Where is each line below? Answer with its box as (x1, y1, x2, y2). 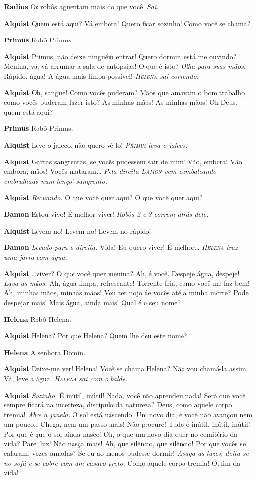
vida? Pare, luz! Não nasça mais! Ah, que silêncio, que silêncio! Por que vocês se (4, 438, 246, 448)
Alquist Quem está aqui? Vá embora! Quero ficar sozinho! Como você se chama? (4, 18, 251, 28)
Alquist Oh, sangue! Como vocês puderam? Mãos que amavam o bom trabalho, (4, 87, 247, 97)
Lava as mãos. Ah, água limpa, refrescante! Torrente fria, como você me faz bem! (4, 278, 250, 288)
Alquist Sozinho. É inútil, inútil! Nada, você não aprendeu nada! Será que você (4, 390, 246, 400)
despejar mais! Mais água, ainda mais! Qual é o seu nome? (4, 297, 181, 308)
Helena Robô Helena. (4, 314, 71, 324)
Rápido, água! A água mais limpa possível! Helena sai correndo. (4, 70, 199, 80)
